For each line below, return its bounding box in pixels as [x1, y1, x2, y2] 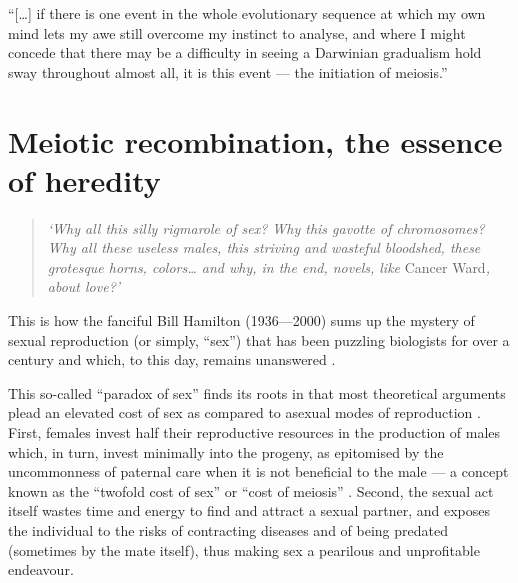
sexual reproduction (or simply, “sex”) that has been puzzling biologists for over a [8, 329, 510, 350]
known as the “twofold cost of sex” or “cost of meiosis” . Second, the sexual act [8, 480, 494, 501]
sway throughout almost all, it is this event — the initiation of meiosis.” [8, 61, 448, 82]
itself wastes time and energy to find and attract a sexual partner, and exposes [8, 500, 491, 521]
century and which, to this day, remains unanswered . [8, 349, 336, 370]
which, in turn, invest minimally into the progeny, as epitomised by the [8, 441, 444, 462]
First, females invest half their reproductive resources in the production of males [8, 422, 501, 443]
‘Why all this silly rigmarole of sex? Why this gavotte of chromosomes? [47, 217, 485, 238]
